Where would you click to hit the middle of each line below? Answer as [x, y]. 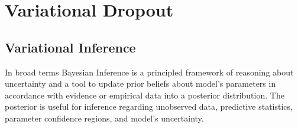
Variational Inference [70, 47]
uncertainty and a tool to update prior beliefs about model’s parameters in [140, 83]
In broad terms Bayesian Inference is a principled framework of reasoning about [149, 72]
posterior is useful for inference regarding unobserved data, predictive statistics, [149, 106]
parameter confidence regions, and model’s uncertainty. [104, 118]
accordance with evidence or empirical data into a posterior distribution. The [145, 95]
